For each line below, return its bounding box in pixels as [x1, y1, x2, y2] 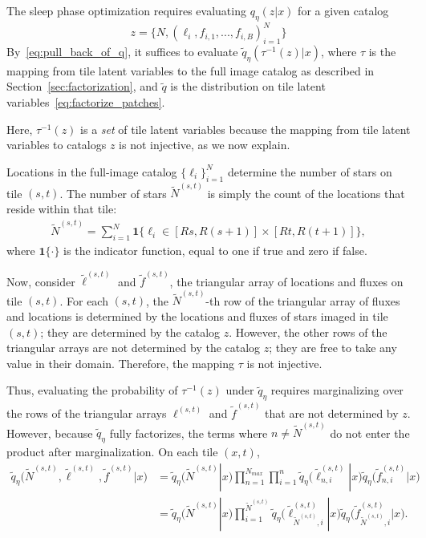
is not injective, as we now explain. [119, 136, 290, 153]
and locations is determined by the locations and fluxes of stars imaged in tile [6, 308, 388, 325]
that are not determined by [265, 404, 399, 421]
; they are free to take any [269, 339, 397, 356]
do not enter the [330, 424, 410, 441]
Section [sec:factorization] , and [6, 78, 158, 95]
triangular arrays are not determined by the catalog [6, 339, 261, 356]
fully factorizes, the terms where [109, 424, 268, 441]
